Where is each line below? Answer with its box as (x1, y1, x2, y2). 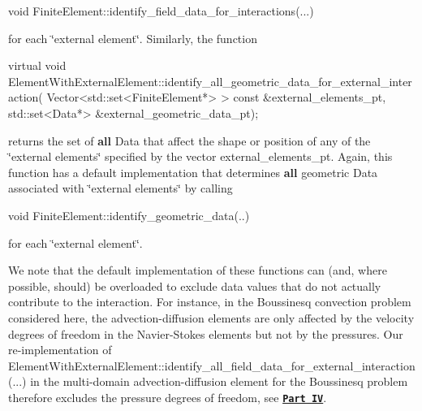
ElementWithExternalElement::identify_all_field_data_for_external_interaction (8, 357, 416, 374)
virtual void (8, 57, 67, 74)
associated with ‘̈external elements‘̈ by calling (8, 180, 233, 197)
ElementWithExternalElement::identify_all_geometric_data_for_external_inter (8, 72, 412, 89)
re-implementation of (8, 341, 112, 358)
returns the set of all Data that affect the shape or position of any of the (8, 132, 371, 149)
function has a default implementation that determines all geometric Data (8, 163, 378, 180)
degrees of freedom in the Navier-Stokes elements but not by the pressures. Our (8, 325, 403, 342)
